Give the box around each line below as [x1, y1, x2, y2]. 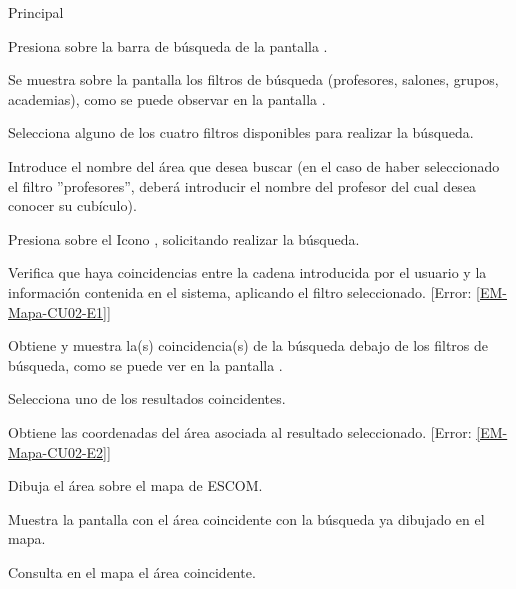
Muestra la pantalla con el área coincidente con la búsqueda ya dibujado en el [8, 508, 485, 529]
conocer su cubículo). [8, 195, 137, 216]
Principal [8, 2, 64, 22]
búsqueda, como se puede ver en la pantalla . [8, 354, 283, 375]
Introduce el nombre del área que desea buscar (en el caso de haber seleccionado [8, 155, 500, 176]
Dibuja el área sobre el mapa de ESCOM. [8, 475, 263, 496]
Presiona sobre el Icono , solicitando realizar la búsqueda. [8, 228, 360, 249]
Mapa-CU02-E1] [8, 301, 107, 322]
